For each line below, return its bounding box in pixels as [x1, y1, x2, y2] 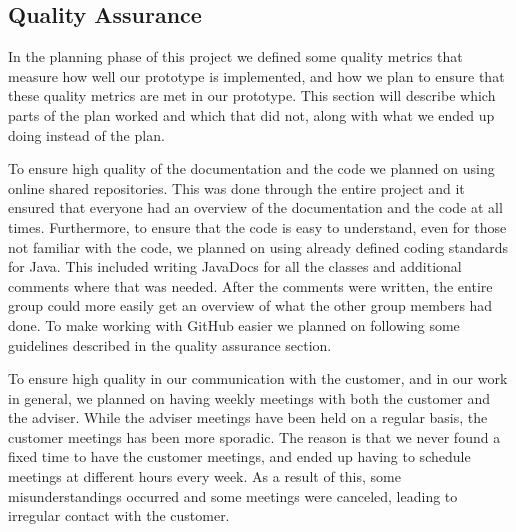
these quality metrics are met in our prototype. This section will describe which [8, 85, 496, 106]
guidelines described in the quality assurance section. [8, 334, 332, 355]
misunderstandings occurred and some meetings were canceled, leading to [8, 485, 458, 506]
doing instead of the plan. [8, 124, 165, 145]
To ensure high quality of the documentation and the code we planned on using [8, 158, 495, 179]
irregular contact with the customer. [8, 505, 230, 526]
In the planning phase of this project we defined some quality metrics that [8, 46, 463, 67]
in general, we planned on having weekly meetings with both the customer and [8, 387, 491, 408]
